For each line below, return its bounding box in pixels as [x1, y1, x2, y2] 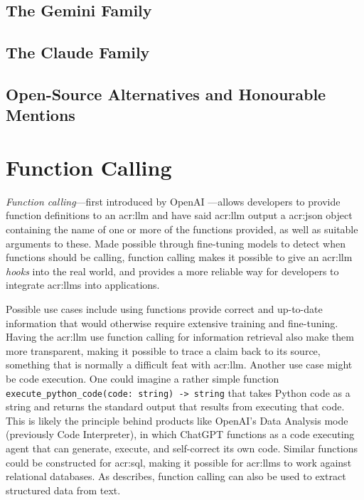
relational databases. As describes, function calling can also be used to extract [6, 469, 346, 484]
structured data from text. [6, 482, 121, 497]
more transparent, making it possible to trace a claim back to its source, [6, 343, 321, 358]
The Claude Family [6, 41, 150, 63]
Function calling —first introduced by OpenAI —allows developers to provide [6, 193, 341, 208]
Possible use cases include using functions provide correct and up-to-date [6, 302, 323, 317]
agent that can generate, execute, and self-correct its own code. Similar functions [6, 441, 358, 456]
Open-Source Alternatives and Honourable [6, 83, 326, 105]
